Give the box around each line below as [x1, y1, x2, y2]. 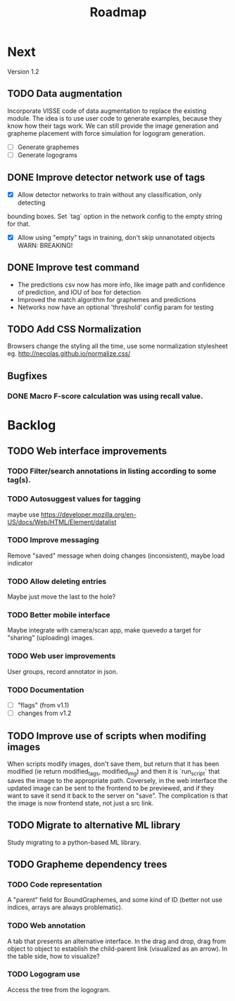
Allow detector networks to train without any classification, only [17, 190, 202, 198]
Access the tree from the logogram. [7, 985, 110, 994]
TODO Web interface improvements [7, 445, 167, 457]
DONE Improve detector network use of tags [7, 172, 205, 184]
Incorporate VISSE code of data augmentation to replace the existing [7, 107, 207, 115]
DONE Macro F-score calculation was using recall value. [7, 391, 203, 401]
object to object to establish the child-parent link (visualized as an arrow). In [7, 944, 228, 953]
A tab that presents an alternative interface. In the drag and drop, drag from [7, 937, 227, 945]
